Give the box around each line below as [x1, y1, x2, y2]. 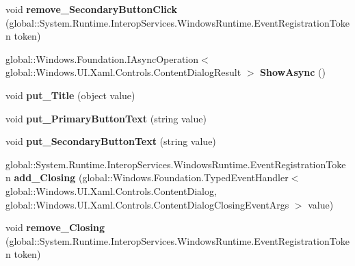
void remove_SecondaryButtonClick [5, 2, 178, 16]
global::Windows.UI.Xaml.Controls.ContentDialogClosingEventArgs [5, 197, 289, 211]
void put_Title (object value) [5, 88, 135, 102]
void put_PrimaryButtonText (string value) [5, 111, 207, 125]
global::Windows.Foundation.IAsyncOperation [5, 51, 199, 66]
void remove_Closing [5, 220, 105, 235]
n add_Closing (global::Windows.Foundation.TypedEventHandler [5, 170, 289, 185]
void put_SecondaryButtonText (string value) [5, 134, 216, 148]
